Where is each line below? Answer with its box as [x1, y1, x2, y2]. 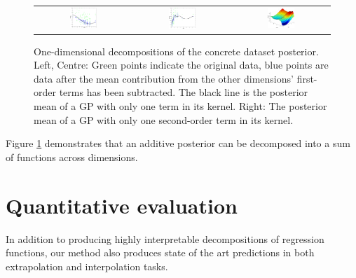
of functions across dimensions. [6, 149, 138, 164]
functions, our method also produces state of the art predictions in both [6, 245, 315, 260]
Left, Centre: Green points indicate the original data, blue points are [34, 57, 329, 72]
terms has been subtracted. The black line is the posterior [59, 85, 308, 99]
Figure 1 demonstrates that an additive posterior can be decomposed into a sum [6, 136, 350, 151]
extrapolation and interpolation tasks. [6, 258, 168, 273]
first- [296, 71, 317, 85]
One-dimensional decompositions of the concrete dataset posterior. [34, 43, 319, 58]
